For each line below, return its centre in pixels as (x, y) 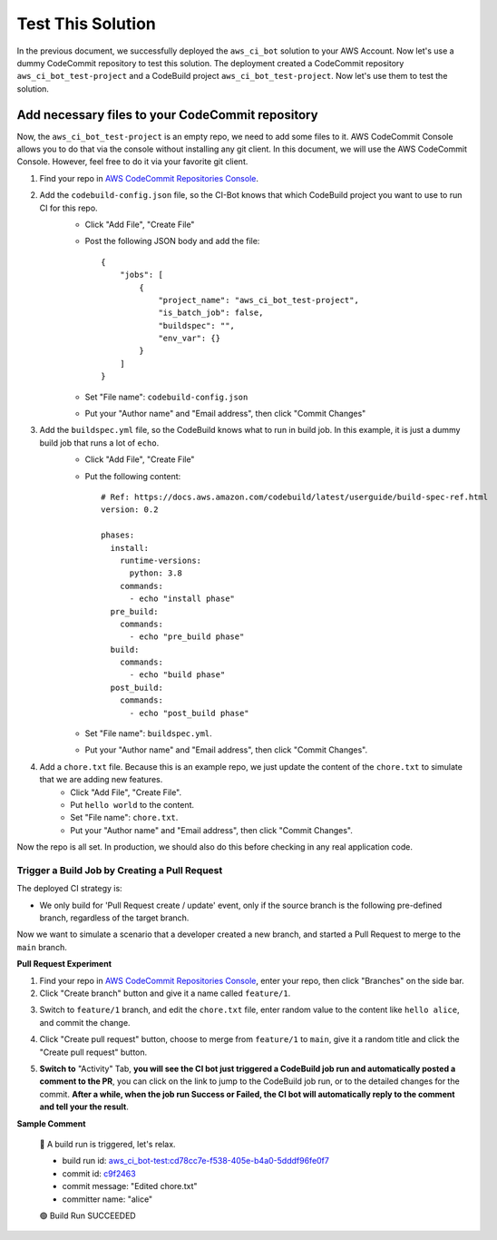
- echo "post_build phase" (189, 713)
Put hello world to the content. (132, 804)
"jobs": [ (141, 275)
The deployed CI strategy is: (69, 889)
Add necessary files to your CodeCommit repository (167, 115)
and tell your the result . (84, 1107)
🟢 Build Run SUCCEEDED (88, 1215)
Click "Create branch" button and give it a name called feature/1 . (165, 993)
